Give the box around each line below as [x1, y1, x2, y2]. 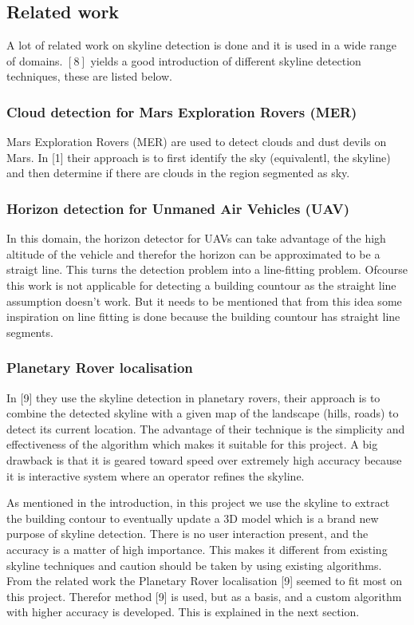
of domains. [6, 52, 63, 69]
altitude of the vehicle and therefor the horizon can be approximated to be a [6, 245, 380, 262]
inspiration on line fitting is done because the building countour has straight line [6, 308, 400, 325]
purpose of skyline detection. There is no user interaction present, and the [6, 525, 369, 542]
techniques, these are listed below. [6, 68, 172, 85]
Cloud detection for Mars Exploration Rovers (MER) [6, 101, 357, 121]
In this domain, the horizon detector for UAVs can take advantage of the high [6, 230, 386, 247]
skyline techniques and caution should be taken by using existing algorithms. [6, 556, 382, 573]
